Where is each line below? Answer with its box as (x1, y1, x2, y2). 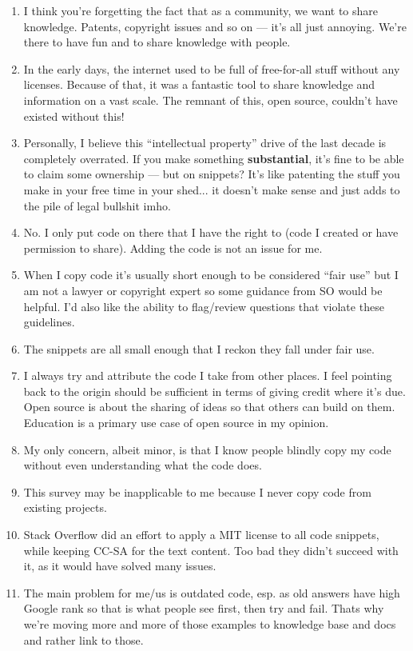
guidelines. (23, 314, 75, 330)
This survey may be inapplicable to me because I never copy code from (23, 483, 371, 500)
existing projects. (23, 499, 107, 516)
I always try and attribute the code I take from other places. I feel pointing (23, 367, 392, 384)
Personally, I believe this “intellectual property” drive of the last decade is (23, 134, 387, 151)
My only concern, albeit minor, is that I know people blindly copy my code (23, 441, 391, 457)
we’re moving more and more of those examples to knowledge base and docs (23, 616, 396, 632)
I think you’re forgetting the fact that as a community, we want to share (23, 2, 378, 18)
